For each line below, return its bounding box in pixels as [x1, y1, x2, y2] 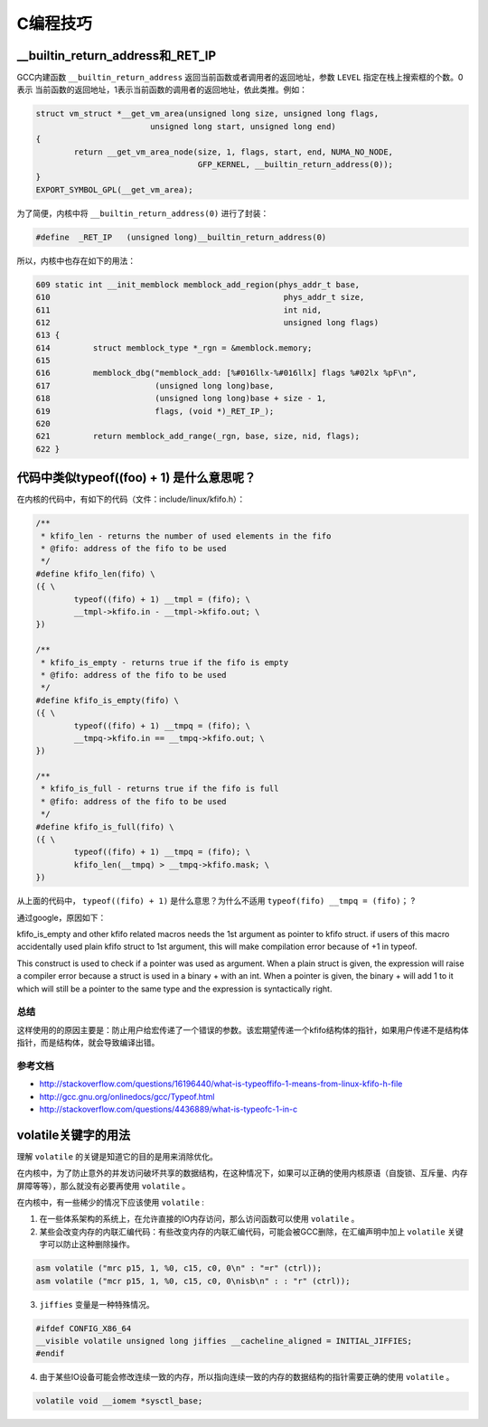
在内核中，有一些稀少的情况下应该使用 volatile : [16, 1197, 205, 1208]
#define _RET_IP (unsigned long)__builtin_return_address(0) [35, 231, 327, 242]
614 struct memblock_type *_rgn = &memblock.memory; [35, 343, 313, 352]
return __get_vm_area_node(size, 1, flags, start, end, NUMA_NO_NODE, [73, 146, 393, 157]
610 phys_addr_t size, [35, 292, 365, 303]
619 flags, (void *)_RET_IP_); [35, 406, 275, 416]
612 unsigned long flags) [35, 317, 380, 327]
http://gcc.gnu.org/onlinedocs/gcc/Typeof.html [39, 1091, 215, 1102]
